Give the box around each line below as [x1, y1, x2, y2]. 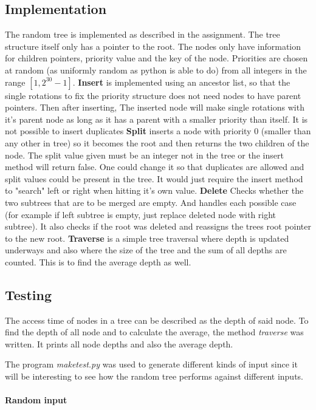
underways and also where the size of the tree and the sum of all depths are [5, 244, 287, 256]
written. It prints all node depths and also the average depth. [5, 337, 233, 350]
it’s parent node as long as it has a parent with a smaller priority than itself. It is [5, 112, 308, 125]
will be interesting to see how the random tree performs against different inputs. [5, 370, 303, 383]
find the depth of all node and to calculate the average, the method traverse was [5, 326, 304, 338]
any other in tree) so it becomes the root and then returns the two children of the [5, 136, 309, 149]
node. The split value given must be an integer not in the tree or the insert [5, 148, 284, 161]
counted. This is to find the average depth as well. [5, 255, 191, 268]
